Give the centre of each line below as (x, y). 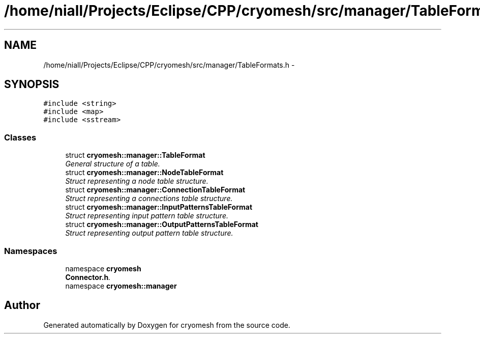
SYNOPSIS (32, 84)
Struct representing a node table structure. (137, 181)
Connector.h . (88, 277)
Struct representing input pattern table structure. (147, 216)
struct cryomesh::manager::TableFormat (135, 155)
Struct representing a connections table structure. (149, 199)
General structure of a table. (113, 164)
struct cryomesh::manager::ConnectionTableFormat (155, 190)
